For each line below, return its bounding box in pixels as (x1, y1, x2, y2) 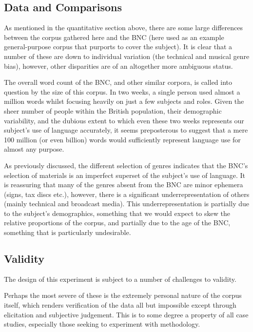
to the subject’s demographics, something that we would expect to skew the (4, 208, 230, 218)
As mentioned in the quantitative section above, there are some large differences (4, 22, 243, 33)
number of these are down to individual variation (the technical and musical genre (4, 51, 250, 61)
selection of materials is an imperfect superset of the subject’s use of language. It (4, 170, 245, 180)
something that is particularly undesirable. (4, 227, 131, 237)
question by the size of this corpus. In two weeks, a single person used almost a (4, 86, 240, 97)
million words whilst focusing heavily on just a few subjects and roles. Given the (4, 96, 244, 106)
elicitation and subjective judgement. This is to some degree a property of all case (4, 309, 249, 319)
